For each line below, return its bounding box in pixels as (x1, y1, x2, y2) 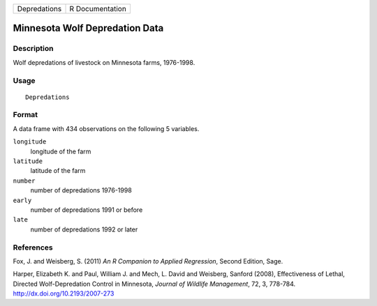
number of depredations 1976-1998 (30, 186, 132, 194)
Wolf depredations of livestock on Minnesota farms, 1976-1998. (13, 58, 195, 66)
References (13, 243, 53, 252)
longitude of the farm (30, 147, 91, 155)
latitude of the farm (30, 167, 86, 175)
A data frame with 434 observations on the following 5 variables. (13, 124, 200, 132)
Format (13, 110, 38, 120)
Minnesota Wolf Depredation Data (13, 22, 164, 34)
